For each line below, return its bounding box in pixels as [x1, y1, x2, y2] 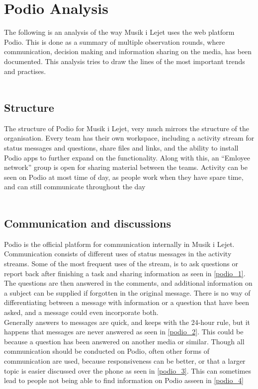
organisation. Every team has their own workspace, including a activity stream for [4, 133, 255, 143]
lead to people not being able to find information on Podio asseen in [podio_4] [4, 375, 244, 386]
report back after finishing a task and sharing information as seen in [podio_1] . [4, 268, 246, 278]
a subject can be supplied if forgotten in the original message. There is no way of [4, 287, 251, 298]
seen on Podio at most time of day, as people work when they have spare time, [4, 171, 244, 182]
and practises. [4, 66, 46, 76]
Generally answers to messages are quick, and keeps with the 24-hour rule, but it [4, 316, 250, 327]
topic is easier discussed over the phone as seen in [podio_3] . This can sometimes [4, 365, 252, 376]
